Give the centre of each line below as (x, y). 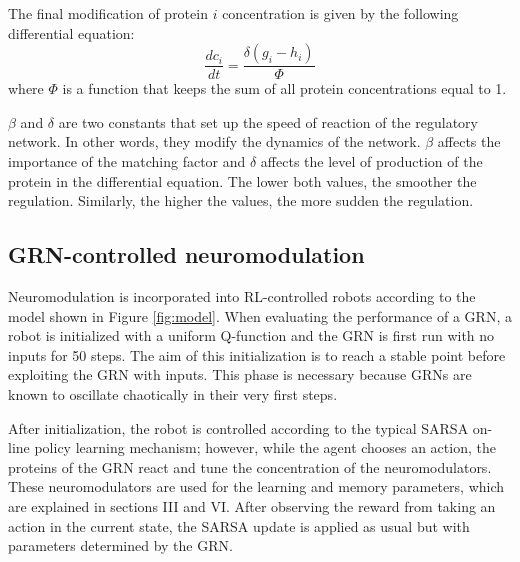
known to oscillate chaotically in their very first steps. (173, 393)
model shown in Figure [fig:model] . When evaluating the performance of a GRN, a (260, 315)
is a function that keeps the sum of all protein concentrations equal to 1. (284, 88)
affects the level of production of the (371, 161)
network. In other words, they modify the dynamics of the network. (214, 141)
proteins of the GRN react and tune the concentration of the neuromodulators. (250, 466)
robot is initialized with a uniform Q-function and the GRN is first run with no (251, 335)
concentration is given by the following (340, 13)
